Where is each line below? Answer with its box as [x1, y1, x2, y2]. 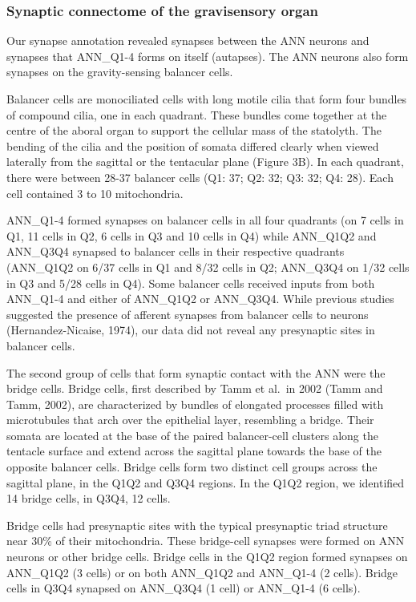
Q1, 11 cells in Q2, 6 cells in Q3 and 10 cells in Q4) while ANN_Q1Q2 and [6, 227, 377, 244]
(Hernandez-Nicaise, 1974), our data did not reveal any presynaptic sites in [6, 321, 375, 338]
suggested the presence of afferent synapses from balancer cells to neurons [6, 305, 369, 322]
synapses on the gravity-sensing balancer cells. [6, 63, 233, 80]
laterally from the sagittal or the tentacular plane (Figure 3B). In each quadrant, [6, 153, 404, 170]
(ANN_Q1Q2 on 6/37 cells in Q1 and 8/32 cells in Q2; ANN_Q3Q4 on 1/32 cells [6, 258, 410, 275]
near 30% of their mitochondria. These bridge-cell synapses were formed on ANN [6, 532, 405, 549]
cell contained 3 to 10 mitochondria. [6, 184, 184, 201]
